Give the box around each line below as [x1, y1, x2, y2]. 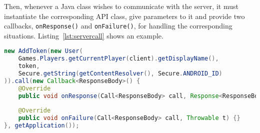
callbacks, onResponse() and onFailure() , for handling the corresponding [4, 20, 232, 31]
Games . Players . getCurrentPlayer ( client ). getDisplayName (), [18, 55, 219, 62]
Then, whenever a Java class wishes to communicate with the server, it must [4, 1, 238, 11]
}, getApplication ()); [4, 122, 79, 129]
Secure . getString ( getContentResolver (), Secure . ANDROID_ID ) [18, 70, 222, 77]
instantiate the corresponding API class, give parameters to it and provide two [4, 10, 245, 21]
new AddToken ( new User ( [4, 47, 83, 55]
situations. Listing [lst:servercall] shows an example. [4, 30, 163, 40]
